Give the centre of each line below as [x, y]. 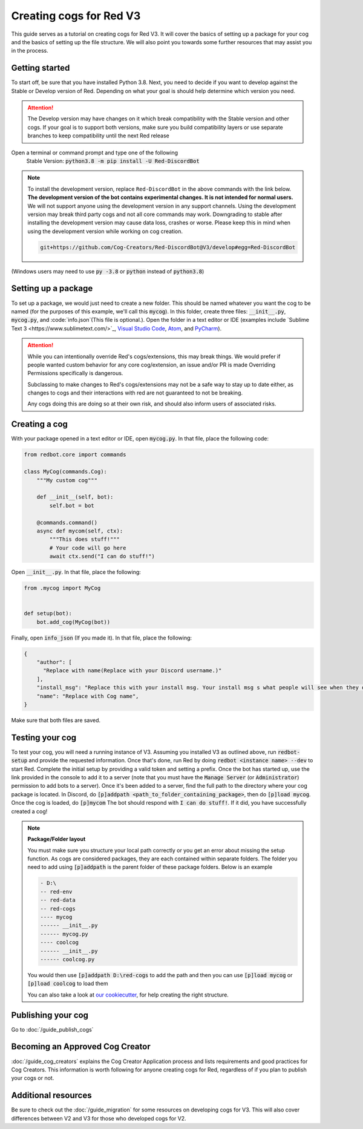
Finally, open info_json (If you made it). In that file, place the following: [102, 638]
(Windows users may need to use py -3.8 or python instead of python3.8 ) [108, 271]
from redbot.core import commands [75, 455]
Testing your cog [44, 737]
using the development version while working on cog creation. [105, 231]
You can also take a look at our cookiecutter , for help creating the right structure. [128, 995]
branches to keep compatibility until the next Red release [98, 136]
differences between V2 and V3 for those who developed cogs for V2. [99, 1118]
